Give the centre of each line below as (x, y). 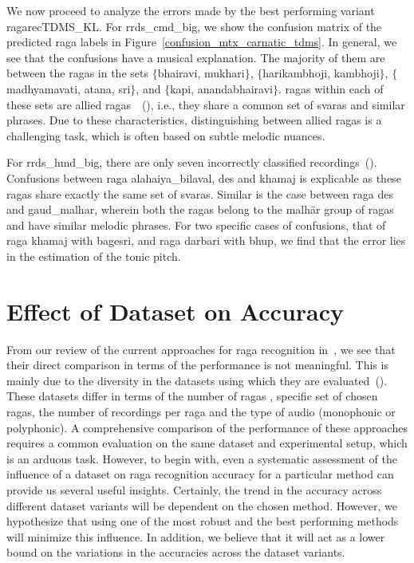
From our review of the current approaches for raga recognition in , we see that (201, 349)
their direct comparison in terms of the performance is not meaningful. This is (197, 365)
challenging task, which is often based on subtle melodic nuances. (166, 135)
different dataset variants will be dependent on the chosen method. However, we (202, 505)
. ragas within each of (331, 88)
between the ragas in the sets (77, 73)
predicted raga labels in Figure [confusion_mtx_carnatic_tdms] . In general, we (202, 42)
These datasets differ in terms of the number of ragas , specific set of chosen (192, 396)
